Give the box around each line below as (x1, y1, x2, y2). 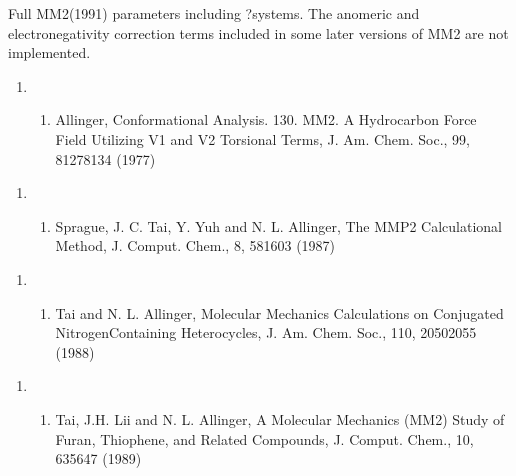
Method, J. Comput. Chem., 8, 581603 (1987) (55, 235, 336, 256)
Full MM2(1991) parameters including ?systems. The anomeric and (8, 3, 420, 23)
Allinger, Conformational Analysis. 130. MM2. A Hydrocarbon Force (55, 109, 477, 130)
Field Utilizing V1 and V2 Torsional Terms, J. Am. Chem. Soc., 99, (55, 128, 470, 149)
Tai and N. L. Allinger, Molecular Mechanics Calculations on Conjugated (55, 302, 504, 323)
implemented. (8, 42, 91, 63)
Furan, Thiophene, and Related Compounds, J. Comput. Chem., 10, (55, 428, 474, 449)
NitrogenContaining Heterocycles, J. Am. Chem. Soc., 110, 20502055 (55, 322, 477, 343)
